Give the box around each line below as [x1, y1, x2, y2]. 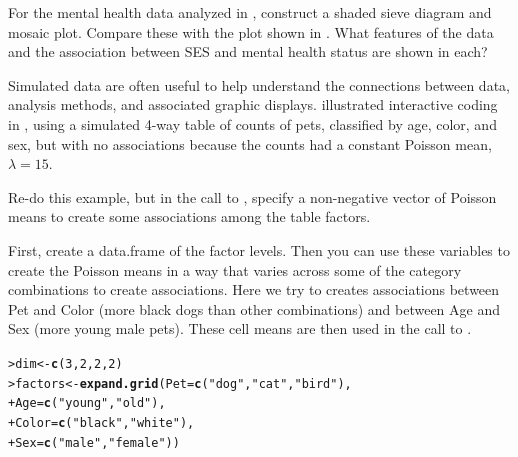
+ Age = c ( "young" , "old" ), [8, 396, 166, 411]
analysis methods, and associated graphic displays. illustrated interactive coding [8, 94, 498, 115]
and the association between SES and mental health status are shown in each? [8, 41, 488, 62]
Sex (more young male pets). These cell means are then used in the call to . [8, 318, 472, 339]
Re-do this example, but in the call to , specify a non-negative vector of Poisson [8, 186, 497, 207]
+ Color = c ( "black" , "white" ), [8, 415, 195, 430]
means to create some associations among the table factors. [8, 206, 371, 227]
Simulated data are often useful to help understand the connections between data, [8, 74, 510, 95]
